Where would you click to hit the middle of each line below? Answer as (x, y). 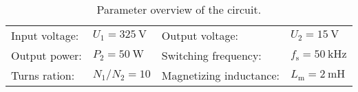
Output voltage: (200, 35)
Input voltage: (45, 35)
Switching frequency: (211, 55)
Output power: (46, 55)
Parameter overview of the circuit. (179, 9)
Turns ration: (43, 75)
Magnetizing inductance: (220, 75)
